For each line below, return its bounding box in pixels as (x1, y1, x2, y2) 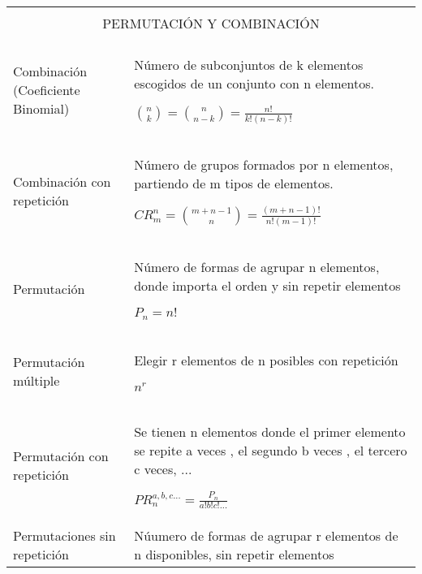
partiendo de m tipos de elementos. (134, 174, 334, 193)
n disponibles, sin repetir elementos (134, 545, 334, 564)
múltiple (13, 370, 60, 390)
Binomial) (13, 99, 70, 119)
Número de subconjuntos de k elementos (134, 55, 364, 74)
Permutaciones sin (13, 526, 116, 546)
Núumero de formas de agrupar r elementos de (134, 526, 398, 546)
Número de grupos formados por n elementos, (134, 155, 394, 175)
